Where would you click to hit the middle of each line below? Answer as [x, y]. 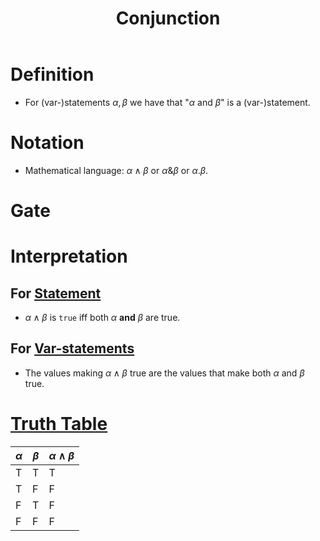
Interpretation [69, 256]
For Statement [56, 293]
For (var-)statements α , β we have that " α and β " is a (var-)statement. [167, 102]
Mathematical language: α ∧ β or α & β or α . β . [116, 170]
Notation [47, 143]
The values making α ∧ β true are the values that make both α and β [164, 373]
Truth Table [59, 424]
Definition [52, 74]
